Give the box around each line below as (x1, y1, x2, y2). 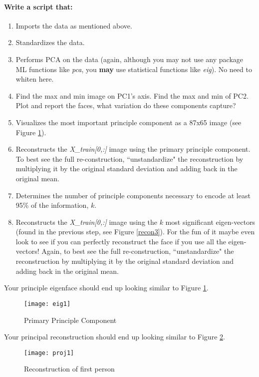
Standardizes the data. (15, 37, 85, 48)
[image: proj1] (24, 349, 74, 356)
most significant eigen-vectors (165, 216, 256, 227)
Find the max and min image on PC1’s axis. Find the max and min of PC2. (15, 90, 249, 101)
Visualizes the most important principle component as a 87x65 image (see (15, 117, 242, 127)
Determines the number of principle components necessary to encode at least (15, 190, 251, 200)
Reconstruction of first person (24, 363, 115, 374)
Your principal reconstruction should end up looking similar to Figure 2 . (4, 331, 225, 342)
